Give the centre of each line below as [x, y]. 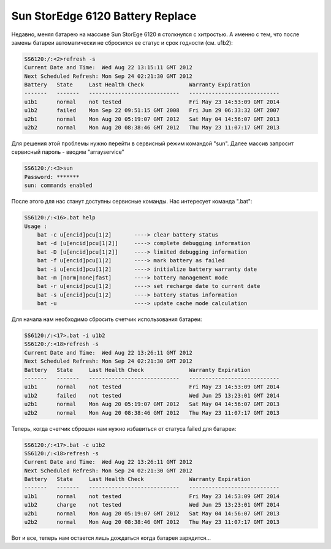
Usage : [36, 226]
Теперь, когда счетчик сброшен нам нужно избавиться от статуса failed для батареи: [124, 428]
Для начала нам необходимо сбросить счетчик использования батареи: [107, 319]
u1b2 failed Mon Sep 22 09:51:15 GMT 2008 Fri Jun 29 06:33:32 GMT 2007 [152, 111]
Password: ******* [52, 177]
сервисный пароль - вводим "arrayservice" [68, 152]
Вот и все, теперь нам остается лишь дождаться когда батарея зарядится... [111, 538]
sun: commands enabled [58, 186]
